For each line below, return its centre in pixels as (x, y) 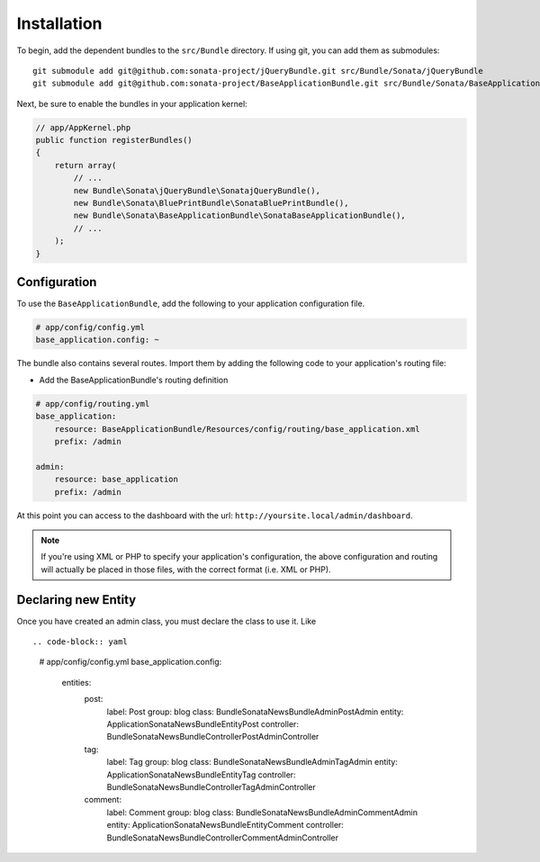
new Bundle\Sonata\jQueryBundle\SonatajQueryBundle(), (197, 190)
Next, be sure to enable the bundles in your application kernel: (132, 103)
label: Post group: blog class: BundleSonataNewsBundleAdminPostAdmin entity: (255, 712)
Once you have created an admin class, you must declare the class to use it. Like (166, 621)
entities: (76, 682)
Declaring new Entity (76, 600)
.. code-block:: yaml (80, 642)
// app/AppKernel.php (83, 127)
